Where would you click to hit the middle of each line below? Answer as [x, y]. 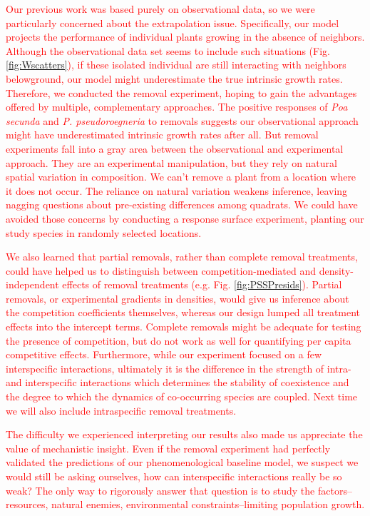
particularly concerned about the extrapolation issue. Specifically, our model [173, 22]
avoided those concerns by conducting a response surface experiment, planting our [185, 218]
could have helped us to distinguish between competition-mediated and [161, 270]
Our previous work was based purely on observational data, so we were [160, 9]
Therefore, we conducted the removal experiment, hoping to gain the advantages [181, 92]
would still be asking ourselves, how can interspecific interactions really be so [174, 476]
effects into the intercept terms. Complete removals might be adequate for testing [184, 327]
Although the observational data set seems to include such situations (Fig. [168, 50]
